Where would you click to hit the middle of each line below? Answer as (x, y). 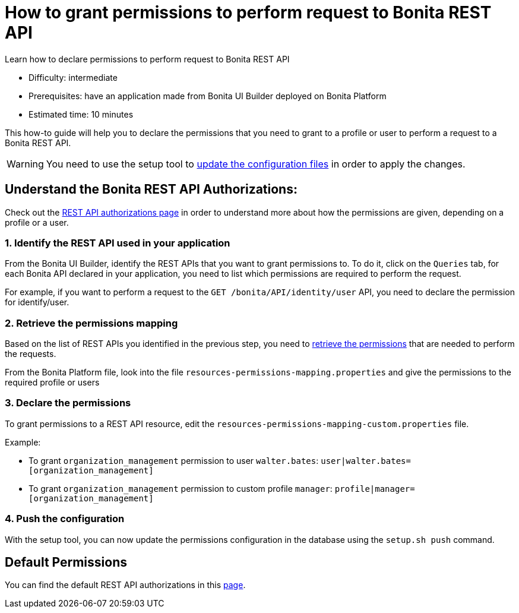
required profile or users (52, 383)
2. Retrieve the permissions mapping (91, 323)
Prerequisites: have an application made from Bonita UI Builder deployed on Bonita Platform (208, 96)
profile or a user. (37, 222)
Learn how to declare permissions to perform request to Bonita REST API (147, 59)
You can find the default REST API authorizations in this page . (125, 585)
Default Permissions (66, 563)
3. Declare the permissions (68, 403)
